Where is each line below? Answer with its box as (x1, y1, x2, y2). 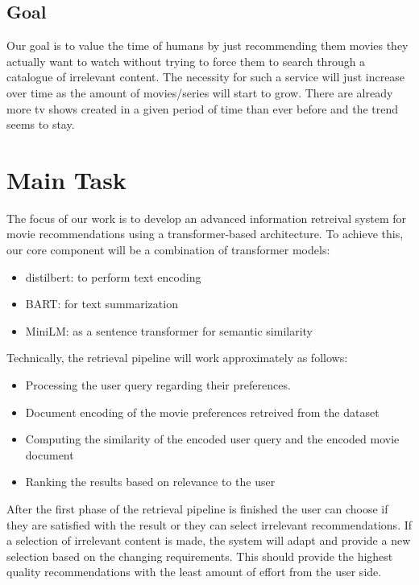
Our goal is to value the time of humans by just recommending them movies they (6, 37, 409, 54)
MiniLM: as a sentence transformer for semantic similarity (25, 322, 313, 339)
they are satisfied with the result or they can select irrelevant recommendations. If (6, 516, 413, 533)
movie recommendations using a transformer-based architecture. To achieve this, (6, 225, 404, 242)
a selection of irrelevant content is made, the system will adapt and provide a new (6, 532, 411, 549)
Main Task (6, 163, 127, 196)
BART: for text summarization (25, 295, 178, 312)
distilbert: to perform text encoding (25, 268, 201, 285)
